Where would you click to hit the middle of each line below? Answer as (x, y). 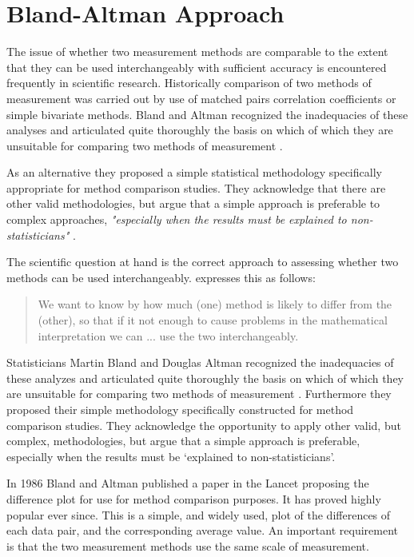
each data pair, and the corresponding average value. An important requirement (202, 530)
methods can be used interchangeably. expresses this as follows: (161, 277)
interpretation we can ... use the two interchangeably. (168, 335)
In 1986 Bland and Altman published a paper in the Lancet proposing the (188, 483)
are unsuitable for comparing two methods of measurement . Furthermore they (199, 394)
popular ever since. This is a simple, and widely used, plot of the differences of (199, 514)
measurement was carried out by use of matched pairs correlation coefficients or (201, 98)
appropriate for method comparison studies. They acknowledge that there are (196, 187)
